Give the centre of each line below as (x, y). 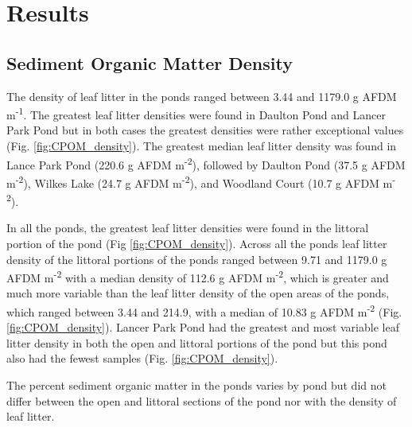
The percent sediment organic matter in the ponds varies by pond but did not (196, 385)
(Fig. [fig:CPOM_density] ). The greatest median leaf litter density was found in (202, 146)
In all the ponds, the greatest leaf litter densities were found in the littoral (188, 228)
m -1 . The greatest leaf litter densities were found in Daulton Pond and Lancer (196, 113)
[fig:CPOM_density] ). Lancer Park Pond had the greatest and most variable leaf (203, 327)
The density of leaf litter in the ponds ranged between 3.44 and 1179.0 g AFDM (202, 96)
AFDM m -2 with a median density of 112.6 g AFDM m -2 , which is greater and (198, 276)
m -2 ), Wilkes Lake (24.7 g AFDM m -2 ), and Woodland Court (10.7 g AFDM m (200, 181)
